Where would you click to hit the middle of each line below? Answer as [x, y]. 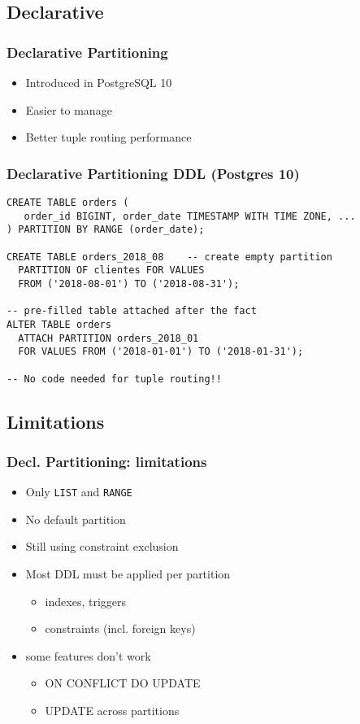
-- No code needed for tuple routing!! [114, 379]
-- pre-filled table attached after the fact [132, 311]
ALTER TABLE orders [59, 324]
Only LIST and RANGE [79, 492]
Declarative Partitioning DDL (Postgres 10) [153, 173]
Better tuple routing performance [108, 137]
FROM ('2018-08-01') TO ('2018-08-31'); [129, 283]
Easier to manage [69, 109]
